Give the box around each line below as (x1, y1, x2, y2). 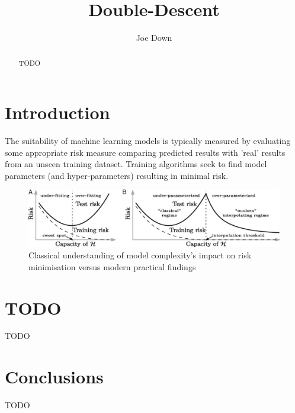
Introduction (5, 100, 110, 124)
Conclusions (5, 364, 104, 389)
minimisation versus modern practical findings (28, 260, 196, 273)
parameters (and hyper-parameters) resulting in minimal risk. (5, 169, 229, 181)
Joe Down (136, 31, 172, 44)
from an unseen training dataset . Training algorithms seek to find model (5, 158, 267, 170)
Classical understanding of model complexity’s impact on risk (28, 249, 252, 261)
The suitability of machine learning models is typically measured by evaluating (5, 135, 291, 147)
